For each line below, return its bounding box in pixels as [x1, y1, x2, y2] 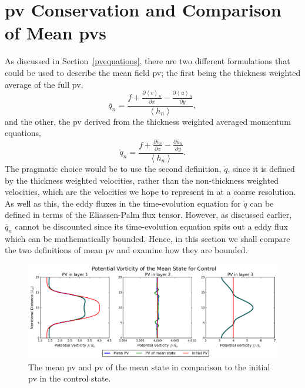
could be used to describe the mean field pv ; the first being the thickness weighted [5, 66, 301, 78]
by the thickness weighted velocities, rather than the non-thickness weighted [5, 174, 279, 186]
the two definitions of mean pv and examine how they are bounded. [5, 244, 248, 256]
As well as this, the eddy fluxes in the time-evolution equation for [5, 197, 241, 209]
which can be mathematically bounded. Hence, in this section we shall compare [5, 232, 290, 244]
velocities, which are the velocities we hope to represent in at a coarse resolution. [5, 185, 296, 198]
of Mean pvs [5, 21, 106, 45]
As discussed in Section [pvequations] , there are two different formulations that [5, 55, 290, 67]
